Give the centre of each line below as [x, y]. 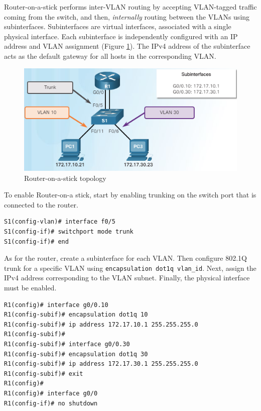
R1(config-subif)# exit [44, 374]
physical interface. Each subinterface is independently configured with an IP [121, 36]
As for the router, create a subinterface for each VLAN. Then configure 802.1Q [125, 258]
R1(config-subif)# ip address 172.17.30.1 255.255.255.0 [101, 364]
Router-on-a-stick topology [65, 178]
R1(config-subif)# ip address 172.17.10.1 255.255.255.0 [101, 324]
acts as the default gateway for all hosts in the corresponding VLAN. [110, 56]
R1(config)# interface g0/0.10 [56, 305]
